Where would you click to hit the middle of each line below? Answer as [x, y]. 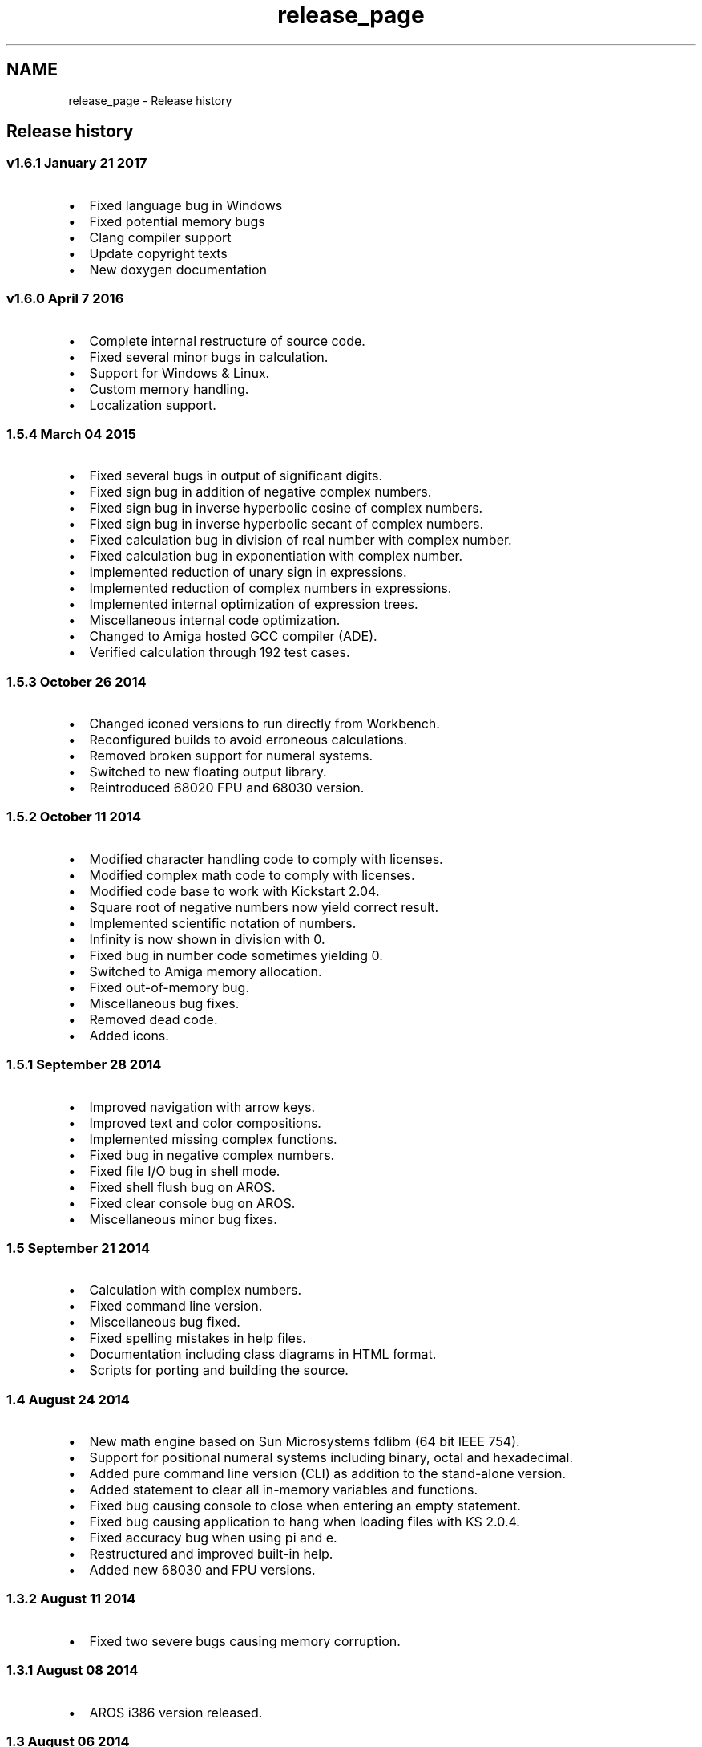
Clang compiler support [160, 237]
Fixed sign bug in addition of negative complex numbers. [260, 492]
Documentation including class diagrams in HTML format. [263, 1354]
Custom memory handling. [169, 389]
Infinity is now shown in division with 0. [207, 939]
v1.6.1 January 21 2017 [77, 163]
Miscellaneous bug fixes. [164, 1003]
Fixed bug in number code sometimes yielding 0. [236, 955]
